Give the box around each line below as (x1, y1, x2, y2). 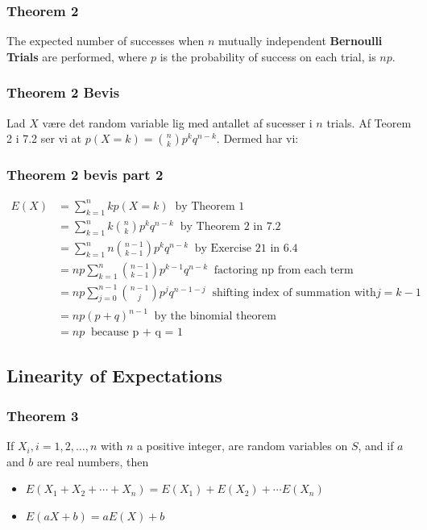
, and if (358, 437, 394, 454)
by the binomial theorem (154, 311, 276, 322)
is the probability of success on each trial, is (160, 48, 376, 65)
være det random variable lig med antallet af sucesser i (42, 114, 313, 131)
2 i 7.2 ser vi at (6, 130, 82, 147)
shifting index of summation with (212, 286, 376, 298)
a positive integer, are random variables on (136, 437, 348, 454)
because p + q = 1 (91, 327, 184, 339)
